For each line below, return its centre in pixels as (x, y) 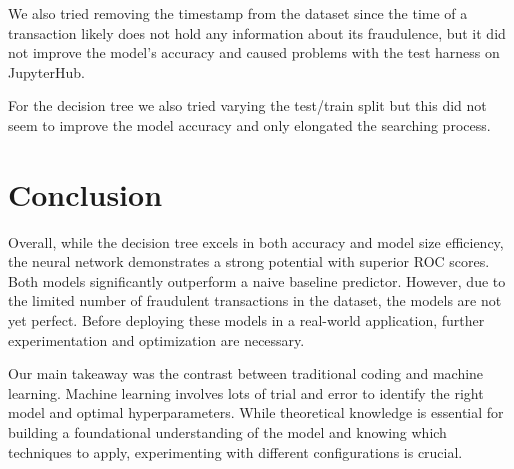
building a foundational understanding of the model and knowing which (227, 432)
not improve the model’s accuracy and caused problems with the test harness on (254, 52)
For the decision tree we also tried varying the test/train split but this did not (247, 105)
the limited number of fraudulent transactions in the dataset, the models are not (255, 300)
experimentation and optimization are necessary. (156, 339)
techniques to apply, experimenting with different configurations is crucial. (235, 451)
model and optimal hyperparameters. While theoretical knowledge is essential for (256, 412)
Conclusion (85, 193)
